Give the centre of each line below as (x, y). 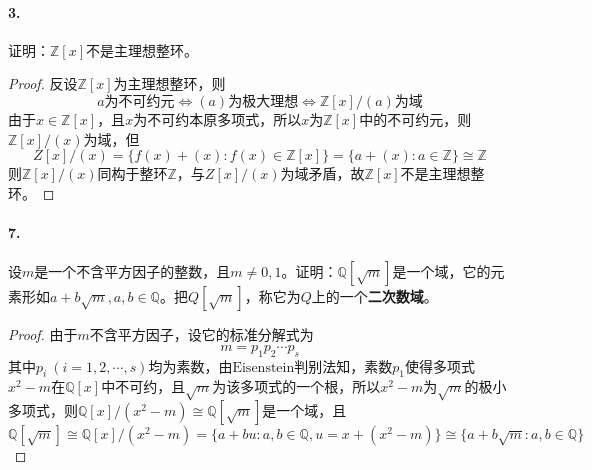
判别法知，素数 (343, 365)
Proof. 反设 (43, 83)
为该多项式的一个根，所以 (296, 386)
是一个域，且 (304, 410)
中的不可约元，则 (415, 118)
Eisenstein (263, 367)
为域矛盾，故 (322, 173)
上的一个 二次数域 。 (374, 296)
